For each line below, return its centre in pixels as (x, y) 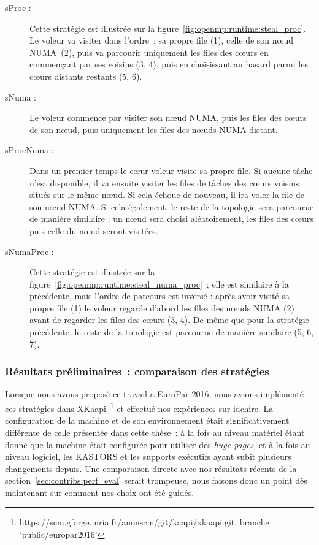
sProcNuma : (29, 150)
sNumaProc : (29, 251)
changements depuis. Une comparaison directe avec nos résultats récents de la (151, 468)
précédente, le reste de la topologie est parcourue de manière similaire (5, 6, (172, 332)
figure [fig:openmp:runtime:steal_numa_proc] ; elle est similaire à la (159, 284)
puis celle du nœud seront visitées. (94, 230)
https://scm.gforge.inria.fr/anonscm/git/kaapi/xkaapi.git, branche (144, 522)
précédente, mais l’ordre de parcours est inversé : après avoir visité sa (159, 296)
